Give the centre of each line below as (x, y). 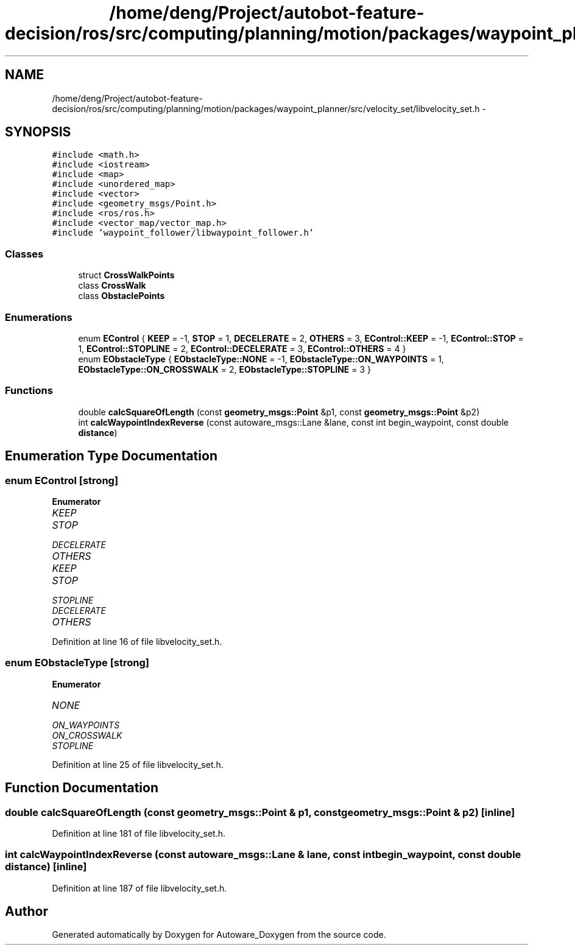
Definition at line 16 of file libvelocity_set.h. (137, 641)
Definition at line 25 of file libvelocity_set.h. (138, 764)
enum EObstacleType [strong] (77, 663)
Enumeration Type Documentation (111, 456)
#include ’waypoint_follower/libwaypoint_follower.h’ (183, 233)
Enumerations (39, 317)
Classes (24, 254)
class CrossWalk (112, 286)
